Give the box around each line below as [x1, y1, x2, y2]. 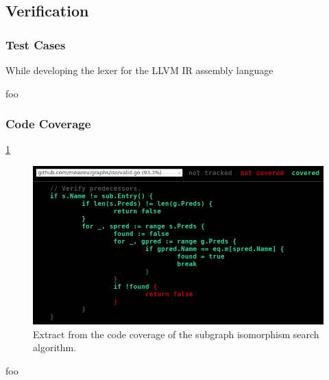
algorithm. [33, 340, 77, 355]
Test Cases [5, 36, 66, 53]
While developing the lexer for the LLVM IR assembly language [5, 63, 273, 77]
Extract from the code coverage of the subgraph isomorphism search [33, 326, 319, 341]
